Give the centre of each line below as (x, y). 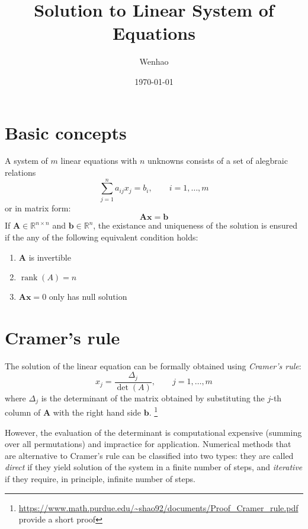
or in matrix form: (38, 208)
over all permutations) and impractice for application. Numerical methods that (148, 444)
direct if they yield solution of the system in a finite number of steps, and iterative (154, 467)
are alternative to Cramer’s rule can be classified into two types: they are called (149, 455)
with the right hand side (97, 412)
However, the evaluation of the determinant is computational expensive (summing (153, 432)
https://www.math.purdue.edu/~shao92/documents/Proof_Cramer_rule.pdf (158, 507)
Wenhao (154, 61)
